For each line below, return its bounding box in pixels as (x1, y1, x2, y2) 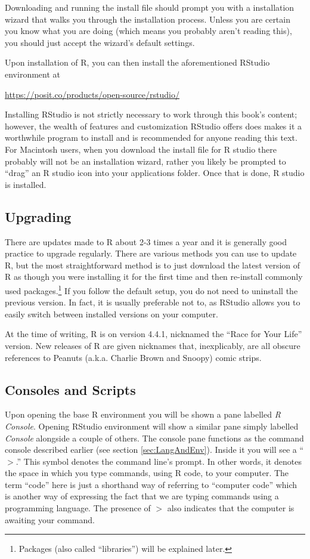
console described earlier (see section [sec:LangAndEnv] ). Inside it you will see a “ (5, 443, 304, 456)
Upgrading (5, 207, 72, 226)
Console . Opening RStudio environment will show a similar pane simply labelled (5, 419, 299, 432)
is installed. (5, 178, 46, 190)
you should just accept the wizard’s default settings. (5, 36, 195, 48)
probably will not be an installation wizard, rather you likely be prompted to (5, 155, 286, 167)
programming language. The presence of (5, 502, 151, 514)
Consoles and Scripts (5, 380, 136, 399)
